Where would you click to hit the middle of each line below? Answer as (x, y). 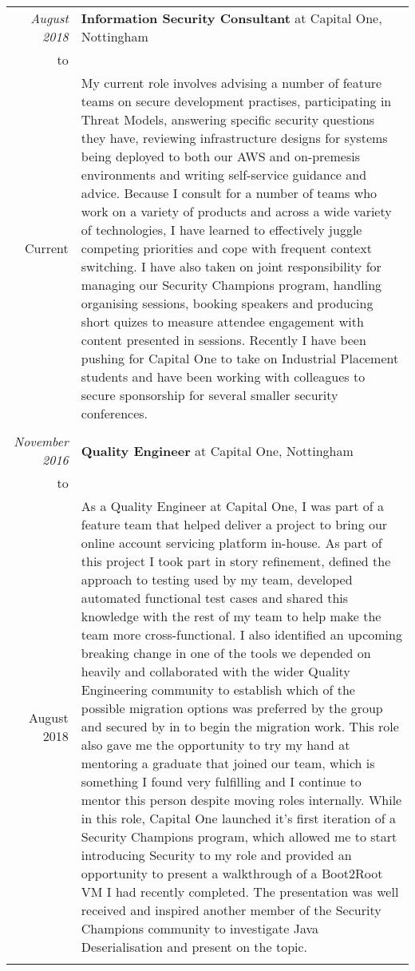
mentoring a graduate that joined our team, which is (228, 763)
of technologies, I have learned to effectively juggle (221, 230)
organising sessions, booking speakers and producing (227, 303)
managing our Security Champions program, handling (231, 285)
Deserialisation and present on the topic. (194, 947)
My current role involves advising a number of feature (231, 83)
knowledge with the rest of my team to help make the (231, 616)
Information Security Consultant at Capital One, (231, 18)
